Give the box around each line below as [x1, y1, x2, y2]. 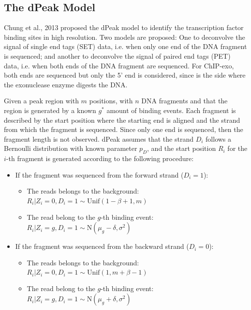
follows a [206, 133, 232, 144]
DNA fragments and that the [141, 96, 228, 106]
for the [227, 143, 248, 153]
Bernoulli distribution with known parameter [4, 143, 137, 153]
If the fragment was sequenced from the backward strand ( [15, 241, 189, 251]
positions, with [89, 96, 133, 106]
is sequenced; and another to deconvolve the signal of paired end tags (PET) [4, 50, 231, 61]
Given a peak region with [4, 96, 79, 106]
